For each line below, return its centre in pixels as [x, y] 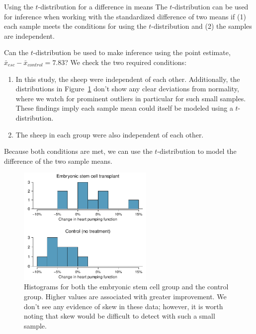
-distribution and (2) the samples [202, 26]
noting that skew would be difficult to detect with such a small [120, 316]
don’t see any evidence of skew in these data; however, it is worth [124, 306]
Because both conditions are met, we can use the [78, 151]
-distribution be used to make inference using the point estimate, [132, 52]
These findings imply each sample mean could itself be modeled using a [124, 108]
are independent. [29, 35]
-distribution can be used [210, 6]
